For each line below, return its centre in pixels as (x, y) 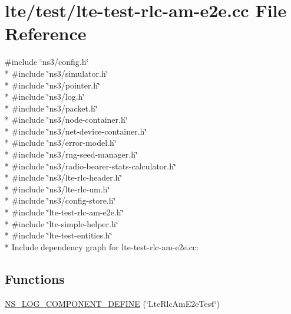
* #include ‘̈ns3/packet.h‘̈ (51, 108)
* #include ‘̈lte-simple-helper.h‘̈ (62, 223)
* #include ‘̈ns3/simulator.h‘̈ (57, 73)
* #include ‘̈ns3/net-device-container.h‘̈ (76, 131)
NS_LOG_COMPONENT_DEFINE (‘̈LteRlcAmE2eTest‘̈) (112, 303)
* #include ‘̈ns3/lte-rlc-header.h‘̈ (64, 177)
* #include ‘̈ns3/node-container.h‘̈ (66, 120)
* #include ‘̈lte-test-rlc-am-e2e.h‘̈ (64, 212)
